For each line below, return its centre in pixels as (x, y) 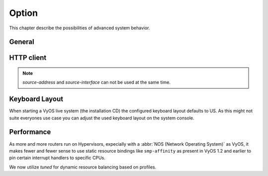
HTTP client (28, 58)
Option (24, 13)
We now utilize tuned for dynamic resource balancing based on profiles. (83, 167)
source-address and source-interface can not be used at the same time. (97, 83)
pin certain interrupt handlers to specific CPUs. (57, 158)
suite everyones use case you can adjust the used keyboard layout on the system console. (102, 118)
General (22, 42)
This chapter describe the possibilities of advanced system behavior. (80, 28)
